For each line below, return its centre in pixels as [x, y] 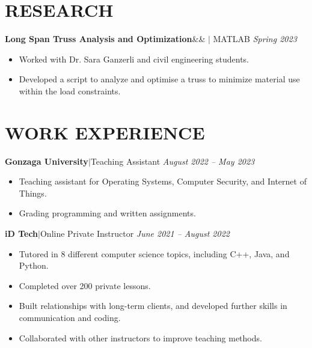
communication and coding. [70, 317]
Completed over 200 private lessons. [85, 285]
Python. [34, 265]
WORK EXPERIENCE [105, 132]
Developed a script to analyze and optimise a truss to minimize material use [159, 79]
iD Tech [22, 233]
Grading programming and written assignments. [107, 213]
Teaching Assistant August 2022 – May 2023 [173, 161]
